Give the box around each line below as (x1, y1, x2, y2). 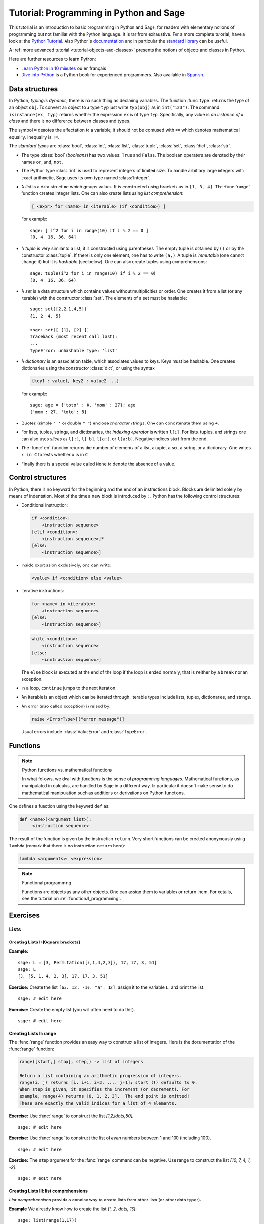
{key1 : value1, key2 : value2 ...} (31, 378, 120, 384)
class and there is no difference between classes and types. (9, 118, 131, 124)
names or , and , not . (21, 159, 63, 165)
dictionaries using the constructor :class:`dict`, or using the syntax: (21, 365, 156, 371)
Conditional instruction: (21, 502, 68, 508)
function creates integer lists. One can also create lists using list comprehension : (21, 190, 184, 196)
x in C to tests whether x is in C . (21, 452, 89, 458)
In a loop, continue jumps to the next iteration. (21, 685, 117, 691)
